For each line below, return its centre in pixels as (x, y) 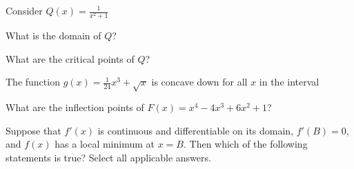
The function (33, 82)
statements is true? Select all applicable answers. (108, 157)
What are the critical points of (70, 58)
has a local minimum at (105, 144)
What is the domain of (53, 36)
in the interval (289, 82)
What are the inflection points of (75, 107)
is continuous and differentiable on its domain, (196, 130)
